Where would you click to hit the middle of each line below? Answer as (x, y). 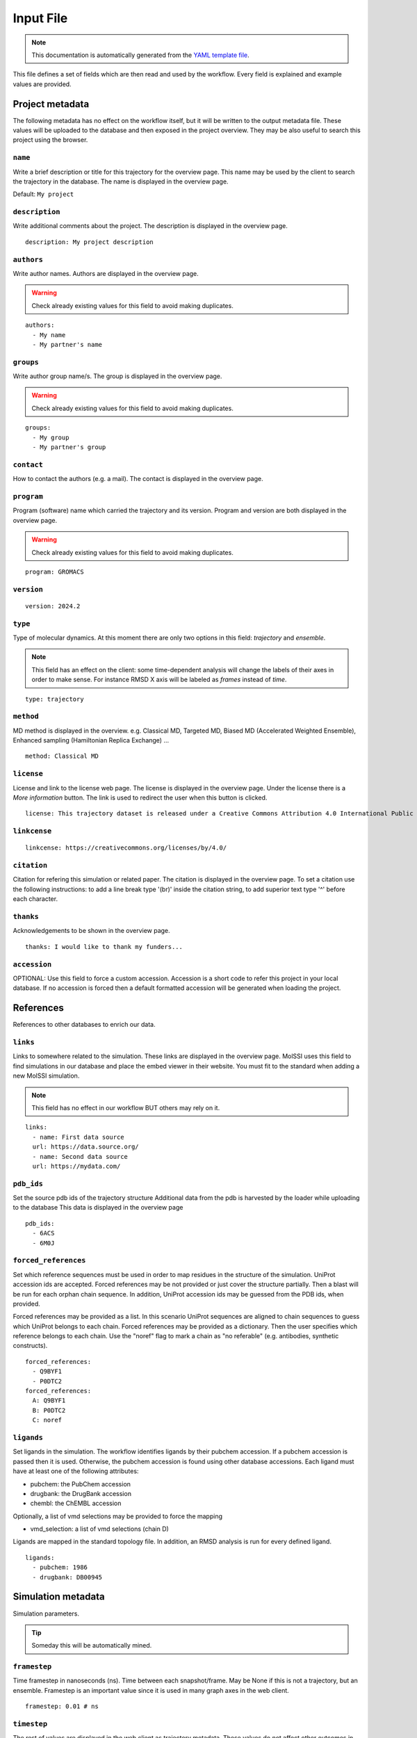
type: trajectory (55, 699)
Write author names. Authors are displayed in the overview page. (106, 274)
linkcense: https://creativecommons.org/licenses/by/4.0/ (126, 848)
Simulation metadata (59, 1597)
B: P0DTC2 (49, 1410)
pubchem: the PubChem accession (81, 1484)
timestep (30, 1724)
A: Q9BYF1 (49, 1400)
